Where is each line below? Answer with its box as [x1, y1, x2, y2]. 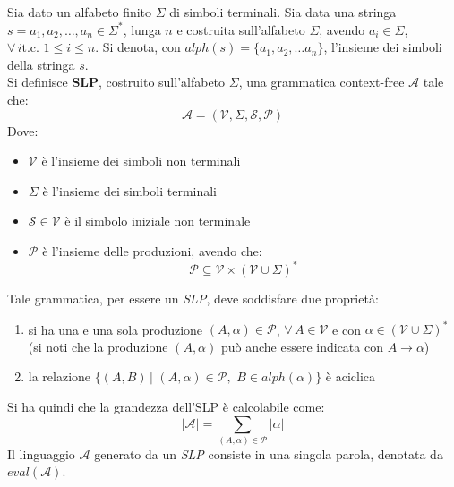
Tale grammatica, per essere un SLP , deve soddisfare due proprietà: [7, 289, 379, 308]
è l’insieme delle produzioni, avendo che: [42, 241, 262, 260]
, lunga [123, 20, 161, 38]
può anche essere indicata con [220, 337, 383, 355]
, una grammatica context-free [238, 73, 405, 91]
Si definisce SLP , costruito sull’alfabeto [7, 73, 226, 91]
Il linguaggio [7, 444, 75, 463]
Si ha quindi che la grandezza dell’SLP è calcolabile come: [7, 397, 325, 415]
